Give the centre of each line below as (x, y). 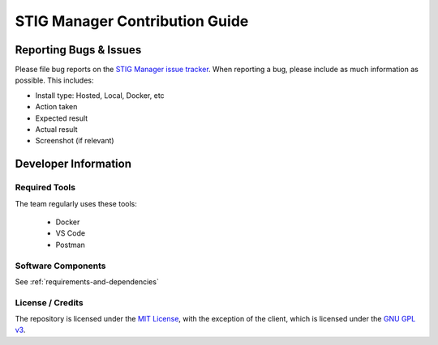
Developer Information (73, 164)
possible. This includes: (54, 80)
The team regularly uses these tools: (76, 203)
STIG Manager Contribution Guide (132, 21)
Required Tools (45, 188)
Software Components (60, 266)
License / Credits (49, 302)
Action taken (56, 107)
